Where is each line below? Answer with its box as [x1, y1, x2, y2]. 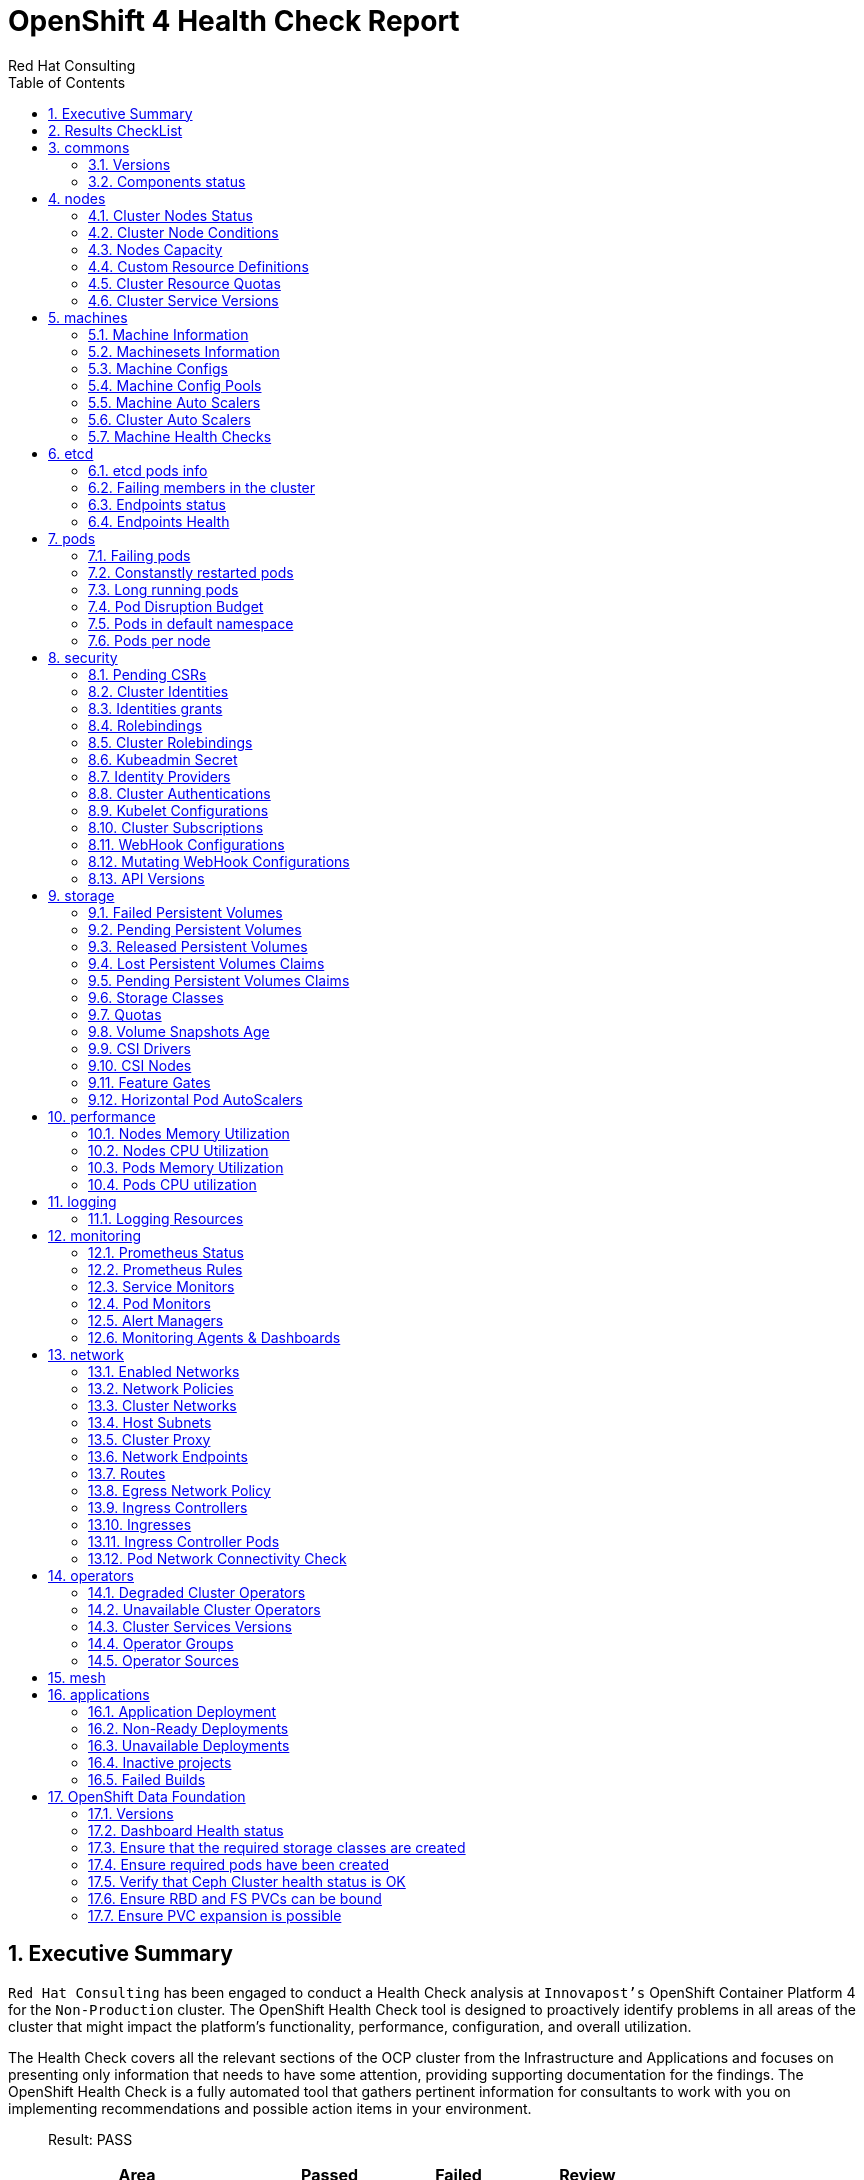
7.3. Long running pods [88, 580, 239, 598]
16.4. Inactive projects [88, 1753, 232, 1771]
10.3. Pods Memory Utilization [88, 1158, 284, 1176]
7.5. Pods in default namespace [88, 614, 294, 632]
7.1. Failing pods [88, 546, 191, 564]
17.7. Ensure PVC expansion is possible [88, 1906, 342, 1924]
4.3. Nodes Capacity [88, 240, 223, 258]
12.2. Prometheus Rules [88, 1260, 243, 1278]
